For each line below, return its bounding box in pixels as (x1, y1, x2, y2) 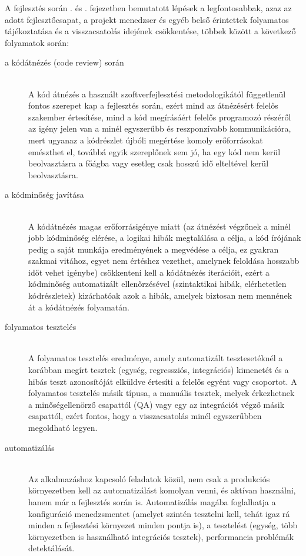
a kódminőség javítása (5, 188, 84, 201)
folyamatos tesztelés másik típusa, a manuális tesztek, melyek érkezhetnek (28, 387, 295, 399)
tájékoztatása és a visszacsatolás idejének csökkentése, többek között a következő (5, 25, 296, 37)
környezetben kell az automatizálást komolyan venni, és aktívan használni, (28, 484, 296, 496)
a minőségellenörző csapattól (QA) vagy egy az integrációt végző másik (28, 398, 285, 410)
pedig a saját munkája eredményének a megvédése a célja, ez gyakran (28, 243, 279, 255)
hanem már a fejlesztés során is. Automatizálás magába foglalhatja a (28, 495, 276, 508)
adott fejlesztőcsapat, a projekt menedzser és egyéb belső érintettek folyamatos (5, 13, 289, 25)
